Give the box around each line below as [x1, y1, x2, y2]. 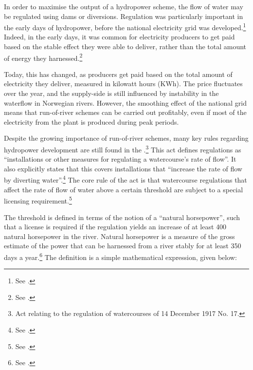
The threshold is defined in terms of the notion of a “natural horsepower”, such [4, 212, 240, 222]
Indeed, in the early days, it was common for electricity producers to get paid [4, 32, 235, 42]
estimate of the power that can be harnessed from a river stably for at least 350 [4, 240, 241, 251]
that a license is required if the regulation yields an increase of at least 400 [4, 222, 227, 232]
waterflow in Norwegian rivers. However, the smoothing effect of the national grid [4, 97, 247, 108]
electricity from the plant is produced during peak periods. [4, 116, 179, 127]
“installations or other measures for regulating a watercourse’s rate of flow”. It [4, 154, 236, 164]
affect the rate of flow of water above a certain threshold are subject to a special [4, 184, 243, 194]
